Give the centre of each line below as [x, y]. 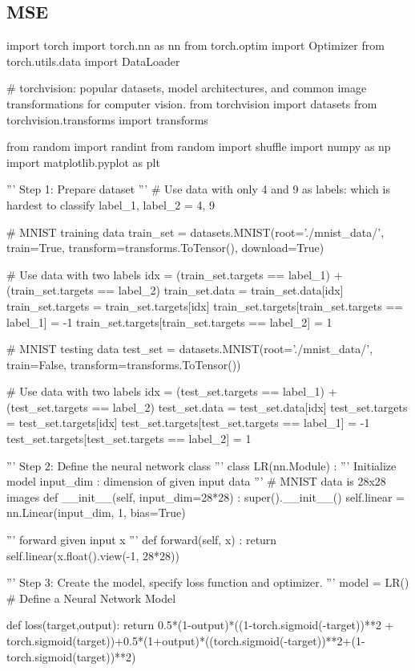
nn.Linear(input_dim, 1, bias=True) [96, 512]
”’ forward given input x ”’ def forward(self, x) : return [142, 540]
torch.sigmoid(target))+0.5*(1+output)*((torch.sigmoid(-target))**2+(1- [186, 641]
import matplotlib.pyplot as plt [83, 162]
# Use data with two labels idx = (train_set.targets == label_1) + [175, 274]
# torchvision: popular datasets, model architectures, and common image [187, 88]
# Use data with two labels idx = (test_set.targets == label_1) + [172, 391]
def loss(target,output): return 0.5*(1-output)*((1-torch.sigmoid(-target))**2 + [200, 625]
